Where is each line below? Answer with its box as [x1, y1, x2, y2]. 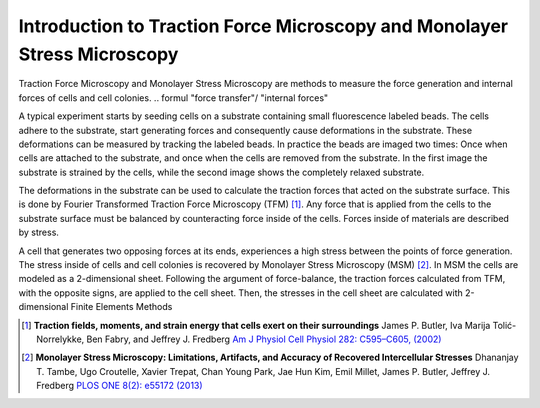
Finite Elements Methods [70, 301, 173, 313]
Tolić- [492, 319, 517, 331]
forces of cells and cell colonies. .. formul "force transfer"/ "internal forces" [18, 91, 329, 104]
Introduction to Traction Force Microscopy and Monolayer [18, 15, 509, 37]
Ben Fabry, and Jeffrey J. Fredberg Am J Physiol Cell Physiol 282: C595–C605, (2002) [86, 333, 442, 345]
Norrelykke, [36, 333, 85, 345]
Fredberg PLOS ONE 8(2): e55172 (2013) [36, 380, 204, 392]
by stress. [18, 226, 60, 239]
